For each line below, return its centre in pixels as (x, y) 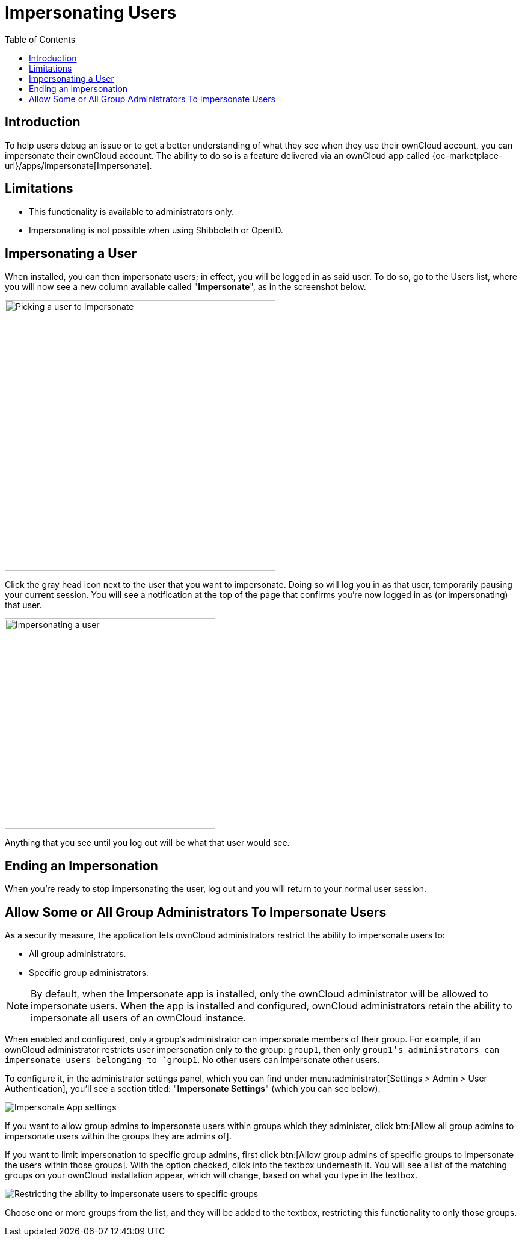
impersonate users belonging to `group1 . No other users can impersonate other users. (192, 1059)
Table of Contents (40, 39)
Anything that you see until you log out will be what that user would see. (147, 843)
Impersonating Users (91, 13)
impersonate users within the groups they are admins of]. (118, 1136)
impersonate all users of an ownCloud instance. (139, 1018)
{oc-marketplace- (467, 155)
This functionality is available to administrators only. (131, 212)
